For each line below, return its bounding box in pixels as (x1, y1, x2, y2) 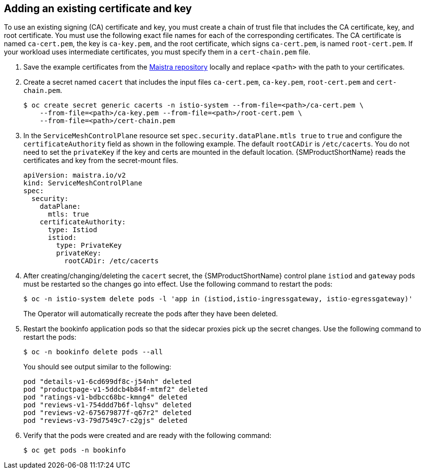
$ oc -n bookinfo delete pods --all (23, 348, 163, 356)
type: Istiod (48, 226, 97, 234)
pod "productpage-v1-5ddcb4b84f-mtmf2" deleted (23, 385, 208, 394)
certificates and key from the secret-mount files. (23, 156, 178, 165)
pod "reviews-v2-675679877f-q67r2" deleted (23, 409, 192, 417)
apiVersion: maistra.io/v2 (23, 171, 126, 180)
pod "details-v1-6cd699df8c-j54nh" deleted (23, 378, 192, 386)
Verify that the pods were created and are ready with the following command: (23, 431, 272, 440)
